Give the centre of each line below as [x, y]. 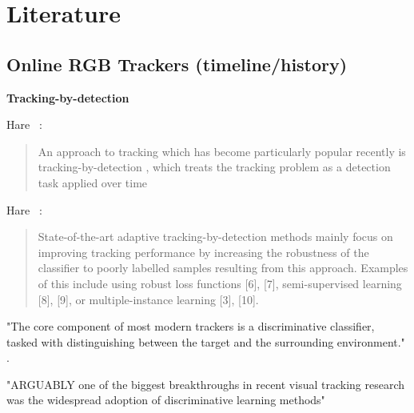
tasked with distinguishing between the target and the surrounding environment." [206, 341]
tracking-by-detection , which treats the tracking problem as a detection [214, 167]
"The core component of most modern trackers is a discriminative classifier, [191, 326]
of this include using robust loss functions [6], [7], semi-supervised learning [220, 283]
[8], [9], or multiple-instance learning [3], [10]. [148, 299]
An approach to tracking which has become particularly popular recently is [222, 151]
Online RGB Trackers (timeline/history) [177, 64]
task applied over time [93, 182]
